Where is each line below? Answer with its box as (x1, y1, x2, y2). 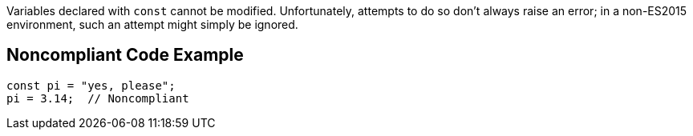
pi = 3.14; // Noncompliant (6, 91, 189, 105)
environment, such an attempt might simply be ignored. (6, 18, 298, 31)
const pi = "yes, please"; (6, 78, 176, 92)
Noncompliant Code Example (6, 45, 244, 66)
